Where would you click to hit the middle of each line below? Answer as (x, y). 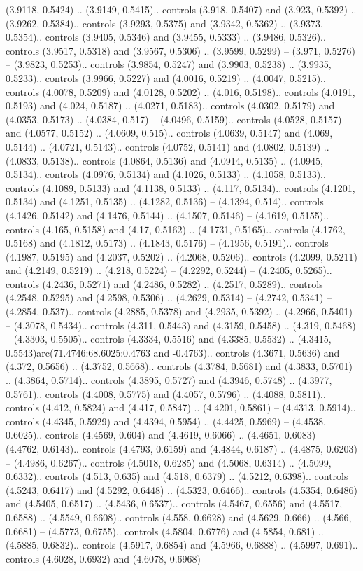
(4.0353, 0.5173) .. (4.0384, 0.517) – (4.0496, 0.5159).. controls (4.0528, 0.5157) (174, 119)
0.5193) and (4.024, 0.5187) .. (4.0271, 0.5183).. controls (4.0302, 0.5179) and (170, 105)
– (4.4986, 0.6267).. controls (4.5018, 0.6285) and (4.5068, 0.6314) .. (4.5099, (169, 462)
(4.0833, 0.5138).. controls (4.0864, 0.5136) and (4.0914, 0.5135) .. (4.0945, (164, 160)
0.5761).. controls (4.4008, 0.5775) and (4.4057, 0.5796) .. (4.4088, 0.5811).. (166, 393)
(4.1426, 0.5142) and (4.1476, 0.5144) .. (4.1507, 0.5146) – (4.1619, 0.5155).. (168, 215)
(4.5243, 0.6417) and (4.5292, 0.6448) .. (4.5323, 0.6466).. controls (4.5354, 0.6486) (181, 489)
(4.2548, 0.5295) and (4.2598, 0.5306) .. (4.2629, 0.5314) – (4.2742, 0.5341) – (169, 297)
